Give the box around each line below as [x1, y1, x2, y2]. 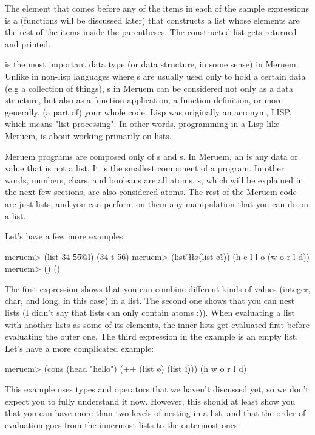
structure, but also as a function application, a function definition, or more [5, 94, 283, 106]
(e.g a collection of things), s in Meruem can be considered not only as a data [5, 81, 293, 94]
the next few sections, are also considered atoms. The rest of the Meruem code [5, 185, 297, 198]
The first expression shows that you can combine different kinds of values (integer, [5, 282, 311, 295]
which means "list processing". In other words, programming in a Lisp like [5, 117, 280, 130]
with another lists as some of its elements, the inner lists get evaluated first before [5, 318, 310, 331]
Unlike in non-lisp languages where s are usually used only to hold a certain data [5, 69, 306, 82]
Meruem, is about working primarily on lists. [5, 129, 172, 142]
